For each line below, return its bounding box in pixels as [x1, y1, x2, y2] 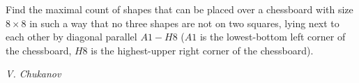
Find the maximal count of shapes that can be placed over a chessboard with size [6, 2, 353, 16]
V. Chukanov [6, 66, 61, 81]
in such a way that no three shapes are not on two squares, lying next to [29, 15, 339, 30]
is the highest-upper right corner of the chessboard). [91, 43, 314, 57]
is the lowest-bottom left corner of [199, 29, 346, 44]
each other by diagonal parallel [6, 29, 137, 44]
